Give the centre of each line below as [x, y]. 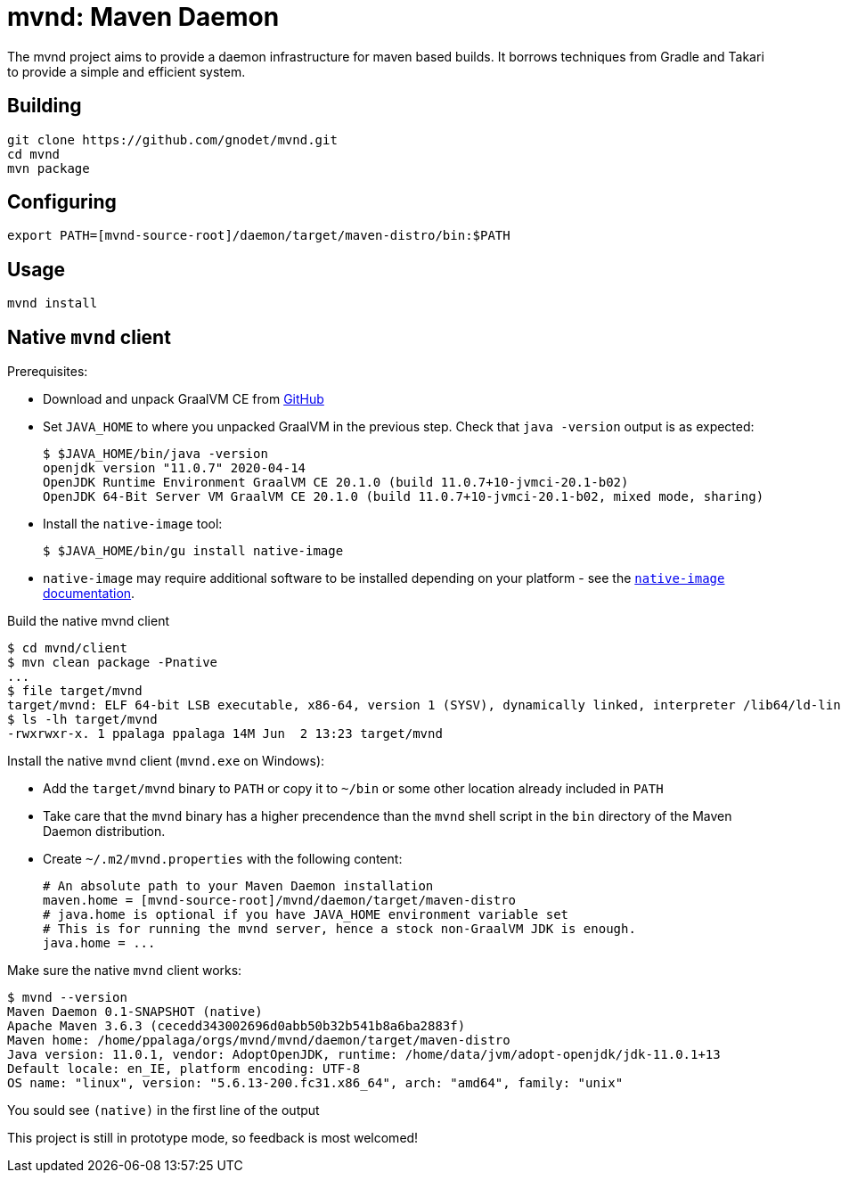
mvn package [49, 168]
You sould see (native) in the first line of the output [163, 1110]
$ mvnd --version [67, 998]
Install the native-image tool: [133, 524]
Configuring [62, 202]
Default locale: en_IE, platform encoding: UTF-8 [184, 1069]
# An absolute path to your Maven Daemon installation [238, 886]
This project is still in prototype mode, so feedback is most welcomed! [213, 1138]
